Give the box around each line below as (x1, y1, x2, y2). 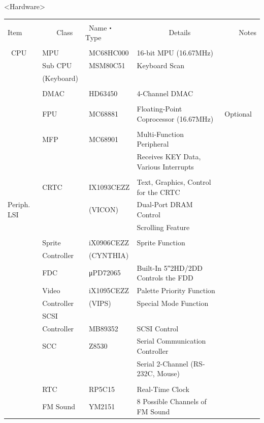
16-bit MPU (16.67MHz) (137, 47, 213, 58)
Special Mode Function (137, 297, 209, 308)
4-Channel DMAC (137, 88, 193, 99)
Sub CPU (42, 60, 72, 71)
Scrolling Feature (137, 221, 190, 232)
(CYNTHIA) (89, 249, 129, 260)
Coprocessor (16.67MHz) (137, 113, 214, 124)
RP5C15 (89, 383, 115, 394)
